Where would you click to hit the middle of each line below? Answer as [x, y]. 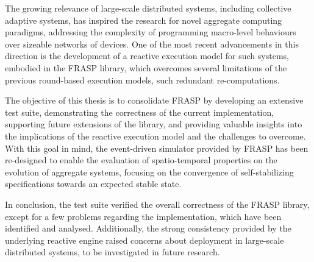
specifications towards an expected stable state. [93, 184]
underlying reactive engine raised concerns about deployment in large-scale [145, 240]
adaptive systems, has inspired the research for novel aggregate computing [144, 20]
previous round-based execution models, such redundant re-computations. [142, 80]
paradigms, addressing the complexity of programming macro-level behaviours [151, 32]
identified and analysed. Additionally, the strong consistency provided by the [148, 228]
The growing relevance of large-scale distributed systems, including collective [148, 8]
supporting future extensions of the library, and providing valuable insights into [154, 124]
